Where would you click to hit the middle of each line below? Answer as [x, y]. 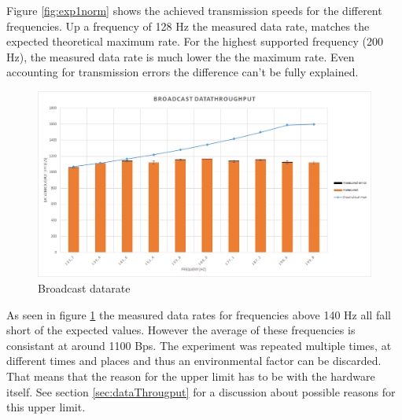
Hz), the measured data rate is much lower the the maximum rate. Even [181, 56]
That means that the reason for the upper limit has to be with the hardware [191, 376]
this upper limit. [46, 407]
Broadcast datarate [84, 287]
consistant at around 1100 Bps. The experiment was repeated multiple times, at [199, 345]
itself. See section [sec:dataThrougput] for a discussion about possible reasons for [201, 391]
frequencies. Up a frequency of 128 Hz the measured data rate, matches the [188, 26]
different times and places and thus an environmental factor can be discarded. [194, 361]
